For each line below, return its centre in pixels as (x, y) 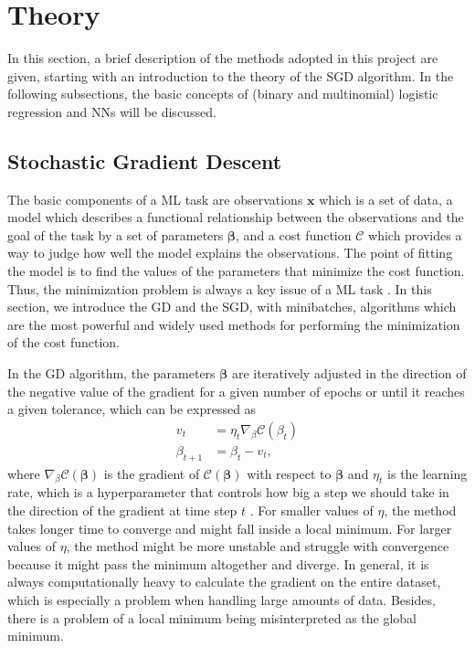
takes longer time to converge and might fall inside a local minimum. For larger (230, 528)
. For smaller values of (311, 510)
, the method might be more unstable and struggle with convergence (258, 546)
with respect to (289, 473)
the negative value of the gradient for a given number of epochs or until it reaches (236, 391)
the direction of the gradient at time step (122, 510)
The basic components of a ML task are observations (155, 199)
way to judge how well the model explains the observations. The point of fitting (230, 253)
